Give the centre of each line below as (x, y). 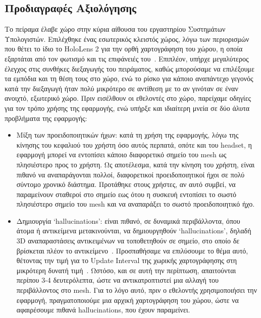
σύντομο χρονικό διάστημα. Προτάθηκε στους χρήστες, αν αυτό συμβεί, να (126, 184)
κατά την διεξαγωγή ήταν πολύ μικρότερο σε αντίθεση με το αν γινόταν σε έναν (121, 88)
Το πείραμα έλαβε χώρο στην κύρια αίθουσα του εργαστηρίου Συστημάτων (115, 29)
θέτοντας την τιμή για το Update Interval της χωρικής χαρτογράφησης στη (127, 260)
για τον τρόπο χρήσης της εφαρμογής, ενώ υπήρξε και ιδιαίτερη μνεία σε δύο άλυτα (127, 108)
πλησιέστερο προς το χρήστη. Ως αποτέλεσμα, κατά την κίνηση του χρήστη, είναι (136, 164)
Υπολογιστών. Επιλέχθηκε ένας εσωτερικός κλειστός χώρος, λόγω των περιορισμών (127, 39)
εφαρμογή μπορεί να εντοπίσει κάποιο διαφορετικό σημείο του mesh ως (121, 154)
